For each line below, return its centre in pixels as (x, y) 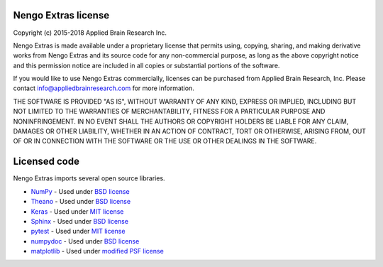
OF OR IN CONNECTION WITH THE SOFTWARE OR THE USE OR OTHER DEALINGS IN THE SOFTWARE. (165, 141)
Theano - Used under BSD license (81, 202)
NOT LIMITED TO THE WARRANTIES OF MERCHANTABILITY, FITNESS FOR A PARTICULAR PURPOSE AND (169, 111)
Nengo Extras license (61, 15)
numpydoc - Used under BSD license (85, 241)
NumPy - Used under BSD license (81, 191)
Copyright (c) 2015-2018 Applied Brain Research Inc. (90, 33)
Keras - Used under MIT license (77, 211)
